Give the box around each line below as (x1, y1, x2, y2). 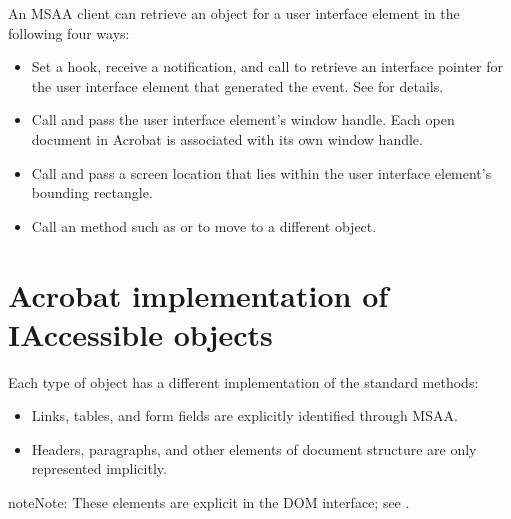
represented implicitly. (31, 458, 167, 479)
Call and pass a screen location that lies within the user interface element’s (31, 162, 492, 183)
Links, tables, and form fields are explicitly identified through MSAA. (31, 405, 458, 426)
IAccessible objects (8, 313, 273, 354)
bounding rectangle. (31, 182, 153, 203)
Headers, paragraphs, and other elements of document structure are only (31, 438, 477, 459)
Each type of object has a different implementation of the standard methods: (8, 371, 479, 392)
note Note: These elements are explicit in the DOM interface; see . (8, 492, 410, 513)
